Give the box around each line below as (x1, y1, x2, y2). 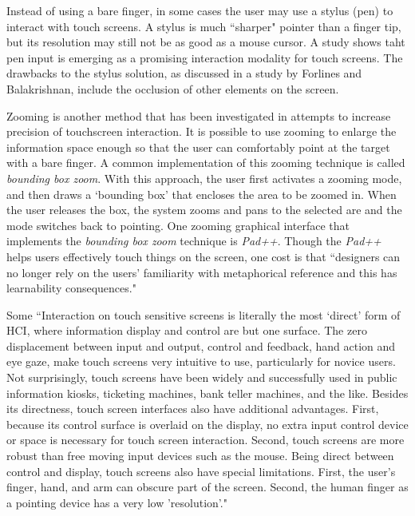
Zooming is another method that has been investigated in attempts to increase (6, 107, 391, 124)
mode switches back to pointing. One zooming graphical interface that (6, 216, 350, 233)
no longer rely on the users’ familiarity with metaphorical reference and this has (6, 264, 397, 280)
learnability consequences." (6, 280, 136, 296)
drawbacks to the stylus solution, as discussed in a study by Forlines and (6, 65, 362, 81)
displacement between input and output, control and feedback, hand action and (6, 337, 396, 354)
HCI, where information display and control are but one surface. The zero (6, 322, 367, 339)
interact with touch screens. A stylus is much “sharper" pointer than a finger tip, (6, 18, 401, 34)
